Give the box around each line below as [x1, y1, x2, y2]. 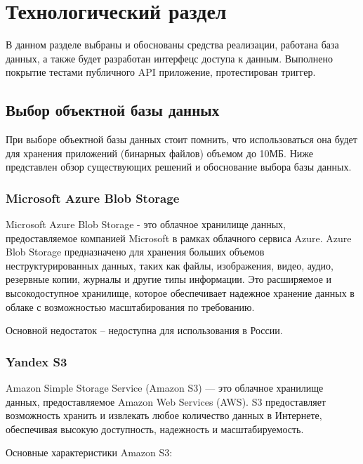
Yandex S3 [6, 352, 67, 370]
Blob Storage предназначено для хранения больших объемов [6, 244, 265, 259]
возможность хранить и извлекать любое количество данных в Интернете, [6, 408, 322, 423]
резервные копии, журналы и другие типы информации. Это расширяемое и [6, 272, 332, 286]
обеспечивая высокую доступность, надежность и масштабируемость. [6, 421, 304, 436]
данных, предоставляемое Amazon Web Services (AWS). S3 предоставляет [6, 394, 326, 409]
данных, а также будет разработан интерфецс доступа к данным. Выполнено [6, 51, 334, 65]
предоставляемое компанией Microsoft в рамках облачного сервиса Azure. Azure [6, 230, 352, 245]
